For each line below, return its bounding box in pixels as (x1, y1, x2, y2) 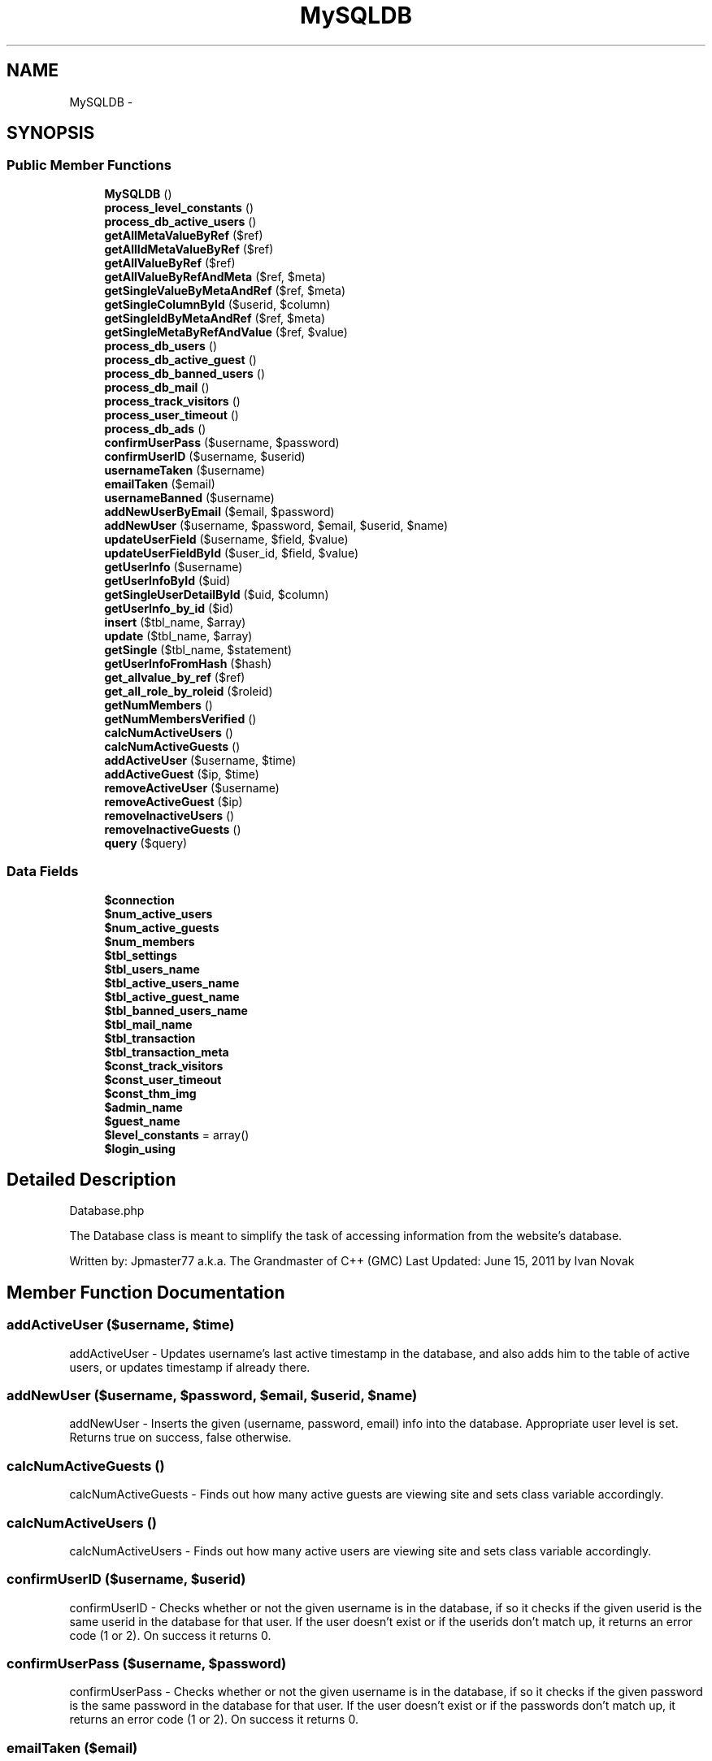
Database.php (69, 1204, 145, 1218)
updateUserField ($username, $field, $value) (104, 531, 349, 546)
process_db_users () (104, 338, 217, 353)
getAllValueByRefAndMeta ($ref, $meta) (104, 269, 326, 284)
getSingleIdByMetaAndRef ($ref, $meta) (104, 310, 326, 325)
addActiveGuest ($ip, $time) (104, 766, 259, 781)
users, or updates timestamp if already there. (69, 1360, 310, 1374)
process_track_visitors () (104, 393, 241, 408)
